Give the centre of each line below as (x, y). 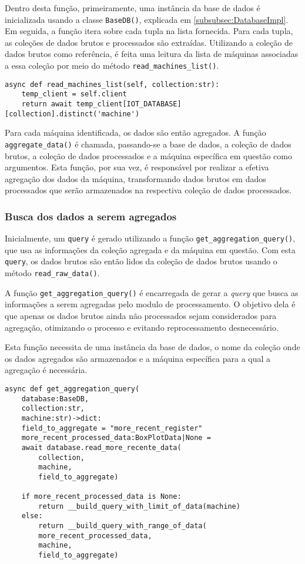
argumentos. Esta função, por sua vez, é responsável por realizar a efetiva (137, 167)
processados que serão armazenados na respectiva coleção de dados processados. (148, 190)
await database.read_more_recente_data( (101, 447)
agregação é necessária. (46, 370)
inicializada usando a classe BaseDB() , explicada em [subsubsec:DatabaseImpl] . (147, 19)
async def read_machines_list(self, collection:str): (112, 84)
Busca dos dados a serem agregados (91, 216)
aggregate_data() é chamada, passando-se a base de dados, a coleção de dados (148, 144)
